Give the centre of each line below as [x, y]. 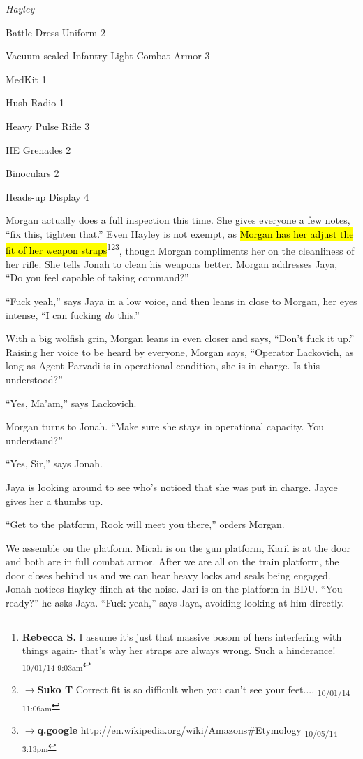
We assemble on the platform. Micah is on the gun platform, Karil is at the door [178, 547]
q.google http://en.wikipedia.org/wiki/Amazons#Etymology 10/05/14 [187, 731]
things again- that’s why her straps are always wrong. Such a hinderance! [179, 650]
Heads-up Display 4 [47, 196]
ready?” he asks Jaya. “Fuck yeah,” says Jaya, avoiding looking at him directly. [175, 603]
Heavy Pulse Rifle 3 [48, 126]
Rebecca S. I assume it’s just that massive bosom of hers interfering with [182, 636]
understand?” [34, 440]
